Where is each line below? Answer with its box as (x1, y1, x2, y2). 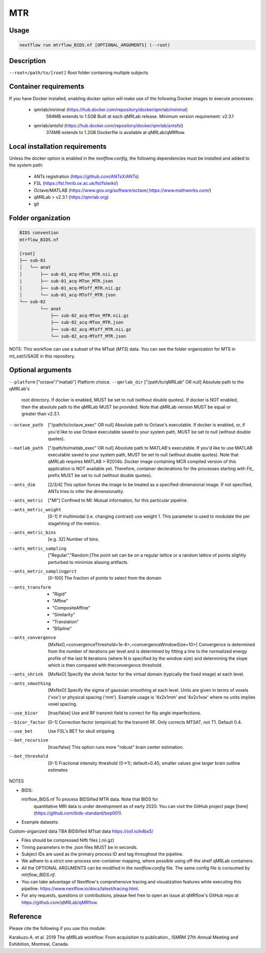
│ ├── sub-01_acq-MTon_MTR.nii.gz (19, 271, 118, 277)
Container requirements (9, 82, 85, 91)
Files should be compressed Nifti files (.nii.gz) (21, 837, 114, 843)
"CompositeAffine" (52, 604, 91, 611)
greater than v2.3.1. (21, 411, 61, 417)
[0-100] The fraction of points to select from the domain (48, 575, 162, 581)
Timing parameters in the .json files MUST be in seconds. (21, 844, 138, 850)
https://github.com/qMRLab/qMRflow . (21, 899, 98, 905)
